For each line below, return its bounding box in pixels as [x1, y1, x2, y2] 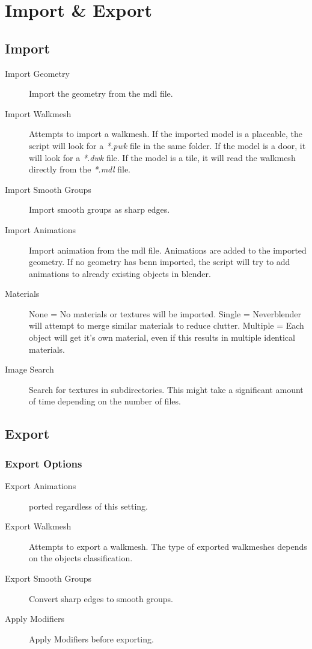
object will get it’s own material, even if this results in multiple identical [29, 331, 295, 344]
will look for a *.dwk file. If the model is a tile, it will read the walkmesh [29, 151, 296, 163]
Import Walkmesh [5, 107, 72, 120]
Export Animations [5, 480, 76, 492]
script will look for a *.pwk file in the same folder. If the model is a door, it [29, 139, 306, 151]
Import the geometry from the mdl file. [29, 87, 173, 100]
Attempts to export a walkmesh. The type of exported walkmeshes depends [29, 540, 307, 552]
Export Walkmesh [5, 520, 72, 532]
